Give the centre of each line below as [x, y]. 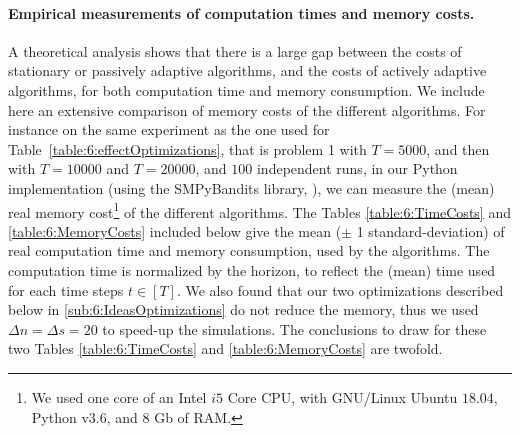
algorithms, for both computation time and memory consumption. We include [246, 89]
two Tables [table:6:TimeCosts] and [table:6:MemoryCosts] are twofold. [225, 348]
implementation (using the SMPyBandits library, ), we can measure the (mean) [251, 187]
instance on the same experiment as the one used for [169, 129]
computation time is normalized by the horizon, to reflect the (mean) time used [252, 269]
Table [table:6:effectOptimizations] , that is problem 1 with [187, 148]
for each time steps [66, 289]
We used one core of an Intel [119, 396]
